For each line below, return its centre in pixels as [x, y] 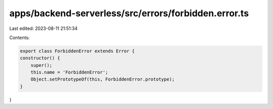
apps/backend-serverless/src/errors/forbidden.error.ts [129, 13]
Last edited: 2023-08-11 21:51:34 [43, 28]
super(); [41, 65]
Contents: [19, 38]
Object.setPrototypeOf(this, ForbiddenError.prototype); [103, 79]
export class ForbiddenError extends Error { [77, 51]
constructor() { [40, 58]
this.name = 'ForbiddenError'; [69, 72]
